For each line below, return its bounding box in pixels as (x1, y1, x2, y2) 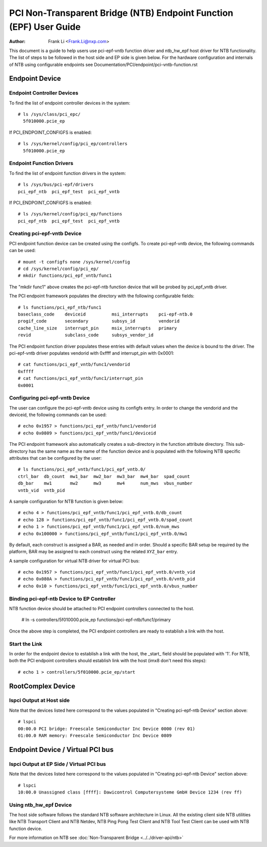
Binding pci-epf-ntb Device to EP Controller (9, 595, 116, 602)
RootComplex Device (9, 682, 76, 690)
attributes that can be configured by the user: (9, 455, 102, 461)
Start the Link (9, 640, 43, 647)
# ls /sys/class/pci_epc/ (18, 111, 81, 117)
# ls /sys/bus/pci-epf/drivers (18, 182, 94, 188)
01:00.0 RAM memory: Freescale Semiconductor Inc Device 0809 (18, 733, 172, 739)
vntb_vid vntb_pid (18, 487, 65, 493)
